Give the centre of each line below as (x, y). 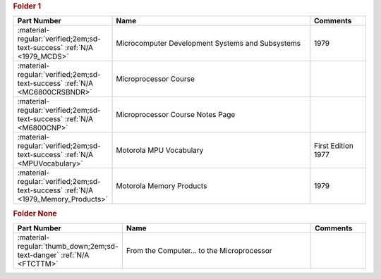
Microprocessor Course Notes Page (176, 115)
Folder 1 (27, 6)
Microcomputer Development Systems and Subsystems (208, 44)
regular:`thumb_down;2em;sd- (68, 246)
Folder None (35, 213)
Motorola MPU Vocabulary (160, 150)
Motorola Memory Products (162, 186)
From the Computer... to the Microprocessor (199, 250)
